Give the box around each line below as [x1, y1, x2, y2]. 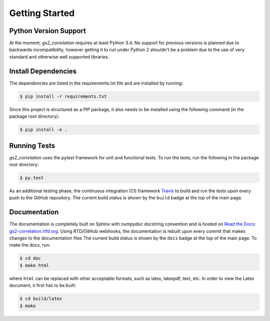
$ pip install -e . [19, 127, 67, 133]
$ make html [19, 262, 49, 268]
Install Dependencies [9, 67, 77, 75]
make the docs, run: [9, 242, 50, 248]
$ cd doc [19, 255, 41, 261]
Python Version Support [9, 27, 86, 35]
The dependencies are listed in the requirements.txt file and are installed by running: [9, 80, 183, 86]
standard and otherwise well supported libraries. [9, 54, 109, 60]
